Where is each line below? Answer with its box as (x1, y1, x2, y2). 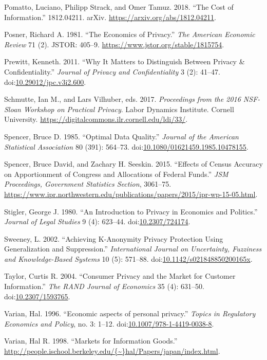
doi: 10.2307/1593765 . (4, 291, 70, 301)
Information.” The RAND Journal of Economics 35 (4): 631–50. (4, 281, 204, 292)
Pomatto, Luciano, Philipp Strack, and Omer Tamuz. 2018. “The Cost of (4, 2, 234, 12)
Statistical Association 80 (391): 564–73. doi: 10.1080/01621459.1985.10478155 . (4, 141, 249, 152)
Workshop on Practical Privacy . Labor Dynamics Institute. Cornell (23, 103, 234, 114)
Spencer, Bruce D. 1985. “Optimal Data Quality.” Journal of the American (4, 131, 239, 141)
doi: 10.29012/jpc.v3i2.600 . (4, 76, 86, 87)
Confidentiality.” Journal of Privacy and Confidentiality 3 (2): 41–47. (4, 66, 220, 77)
